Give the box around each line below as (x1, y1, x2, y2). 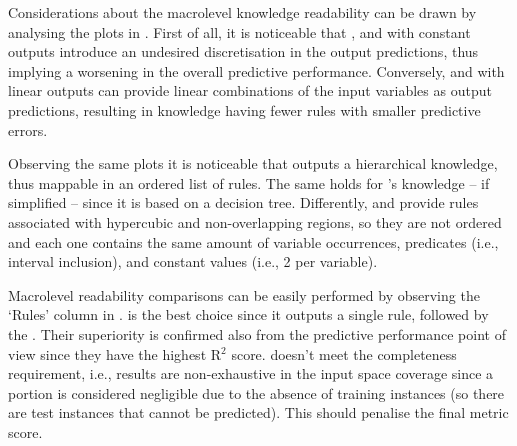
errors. (8, 119, 48, 140)
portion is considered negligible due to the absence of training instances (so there (8, 382, 505, 403)
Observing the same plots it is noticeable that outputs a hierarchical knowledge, (8, 153, 498, 174)
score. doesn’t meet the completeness (231, 343, 457, 364)
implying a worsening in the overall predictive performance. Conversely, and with (8, 60, 505, 81)
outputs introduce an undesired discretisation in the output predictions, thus (8, 41, 479, 62)
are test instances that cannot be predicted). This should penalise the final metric (8, 402, 509, 423)
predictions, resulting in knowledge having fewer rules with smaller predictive (8, 99, 481, 120)
